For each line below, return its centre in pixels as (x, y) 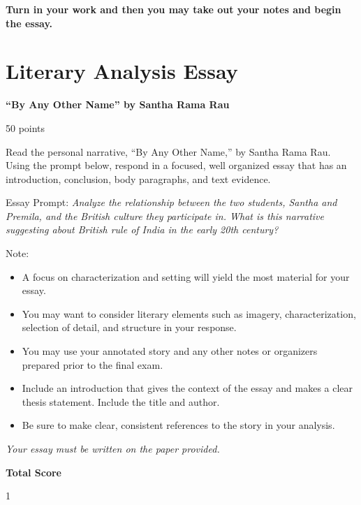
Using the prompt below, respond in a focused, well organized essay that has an (176, 165)
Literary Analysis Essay (122, 71)
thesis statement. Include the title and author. (121, 401)
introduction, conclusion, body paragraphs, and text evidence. (138, 178)
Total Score (34, 472)
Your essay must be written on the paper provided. (113, 448)
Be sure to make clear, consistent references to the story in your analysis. (178, 425)
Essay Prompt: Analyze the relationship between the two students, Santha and (171, 202)
